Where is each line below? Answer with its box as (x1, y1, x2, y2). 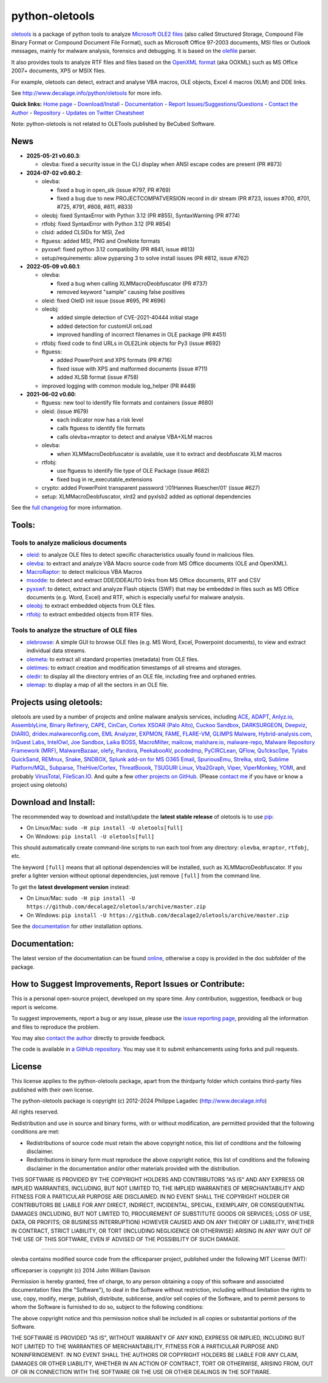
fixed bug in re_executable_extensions (56, 475, 153, 483)
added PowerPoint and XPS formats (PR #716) (56, 357, 173, 364)
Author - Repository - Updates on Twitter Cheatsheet (11, 109, 145, 116)
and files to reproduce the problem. (11, 1023, 100, 1031)
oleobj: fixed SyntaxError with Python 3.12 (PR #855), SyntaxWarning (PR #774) (41, 212, 240, 219)
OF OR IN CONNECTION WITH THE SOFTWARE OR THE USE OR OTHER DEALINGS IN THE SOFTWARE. (11, 1368, 272, 1375)
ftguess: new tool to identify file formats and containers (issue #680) (41, 399, 214, 406)
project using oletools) (11, 781, 67, 788)
